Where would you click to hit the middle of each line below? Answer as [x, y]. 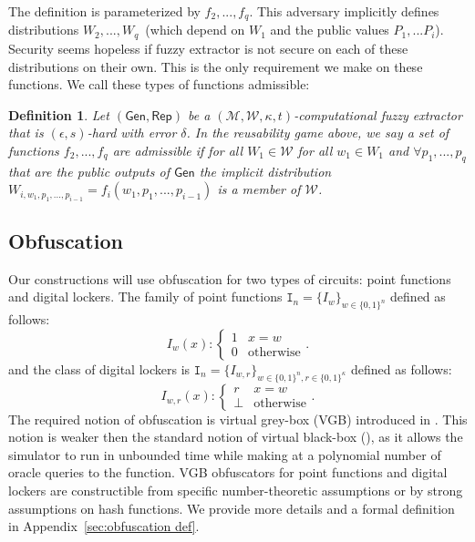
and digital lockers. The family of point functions [145, 297]
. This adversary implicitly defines [344, 11]
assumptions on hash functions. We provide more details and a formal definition [232, 508]
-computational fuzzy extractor [378, 114]
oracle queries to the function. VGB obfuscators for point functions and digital [228, 472]
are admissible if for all [178, 150]
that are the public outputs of [89, 171]
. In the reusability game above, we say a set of [318, 133]
